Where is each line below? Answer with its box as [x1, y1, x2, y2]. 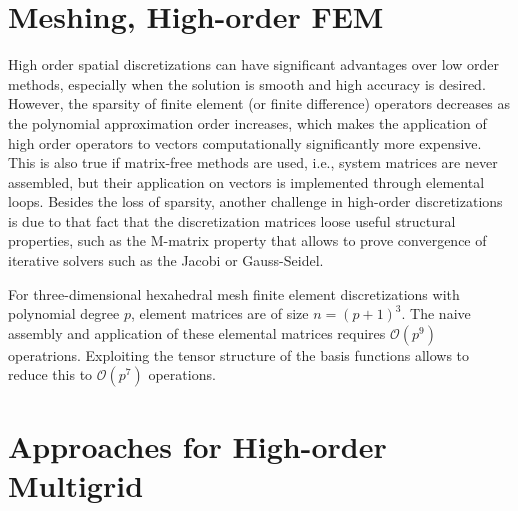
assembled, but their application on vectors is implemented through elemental [8, 171, 485, 192]
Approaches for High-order [8, 425, 387, 466]
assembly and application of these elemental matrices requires [8, 322, 386, 343]
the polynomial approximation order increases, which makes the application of [8, 112, 487, 133]
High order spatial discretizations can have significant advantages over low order [8, 54, 499, 75]
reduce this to [8, 364, 93, 385]
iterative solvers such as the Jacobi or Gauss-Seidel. [8, 250, 324, 271]
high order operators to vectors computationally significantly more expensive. [8, 132, 482, 153]
